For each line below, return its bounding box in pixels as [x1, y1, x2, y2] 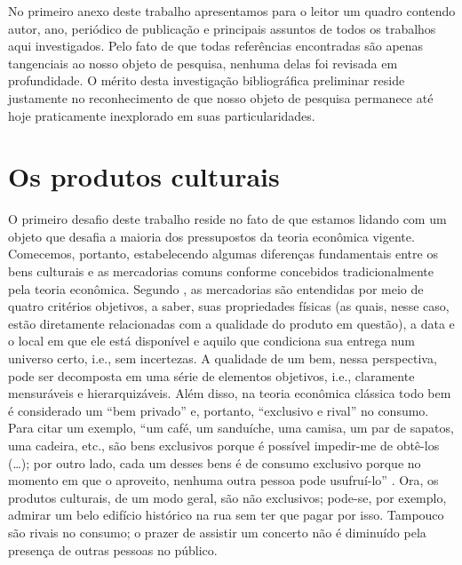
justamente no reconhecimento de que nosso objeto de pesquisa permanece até [8, 88, 434, 107]
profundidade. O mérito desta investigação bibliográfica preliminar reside [8, 71, 405, 90]
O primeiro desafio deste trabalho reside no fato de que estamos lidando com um [8, 210, 447, 228]
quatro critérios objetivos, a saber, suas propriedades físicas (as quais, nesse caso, [8, 297, 450, 315]
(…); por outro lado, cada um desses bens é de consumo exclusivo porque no [8, 453, 421, 472]
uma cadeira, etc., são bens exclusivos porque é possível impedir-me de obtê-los [8, 436, 440, 454]
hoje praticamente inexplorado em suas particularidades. [8, 106, 315, 124]
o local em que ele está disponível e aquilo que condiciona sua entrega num [8, 331, 415, 350]
